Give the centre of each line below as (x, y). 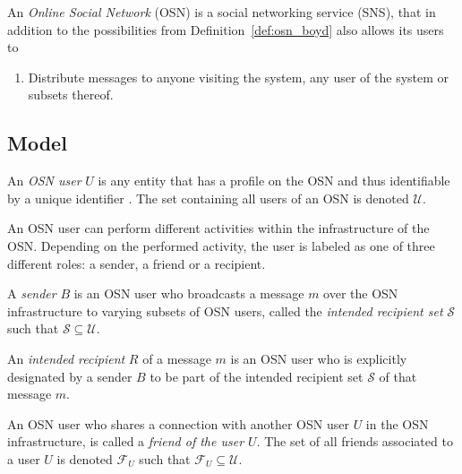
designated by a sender (70, 376)
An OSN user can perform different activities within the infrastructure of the (218, 228)
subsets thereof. (71, 95)
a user (24, 458)
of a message (177, 358)
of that (398, 376)
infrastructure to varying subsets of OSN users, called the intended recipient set (225, 310)
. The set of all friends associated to (355, 441)
